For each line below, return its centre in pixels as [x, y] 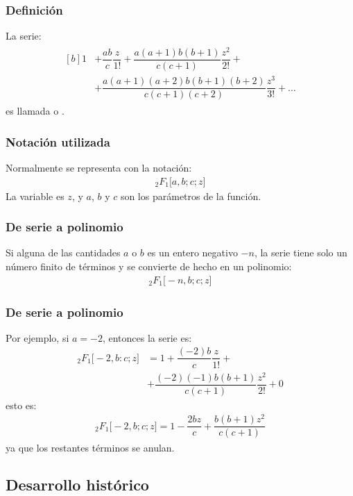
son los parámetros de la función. [191, 196]
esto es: [21, 405]
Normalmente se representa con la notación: [99, 167]
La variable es [35, 196]
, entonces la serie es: [147, 337]
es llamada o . [35, 111]
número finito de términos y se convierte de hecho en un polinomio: [149, 266]
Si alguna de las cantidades [63, 253]
